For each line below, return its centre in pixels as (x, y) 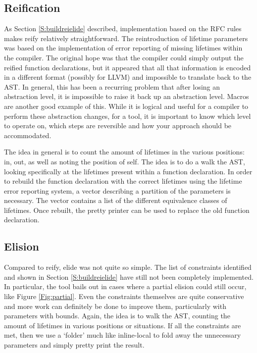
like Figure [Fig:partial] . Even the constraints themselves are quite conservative (124, 296)
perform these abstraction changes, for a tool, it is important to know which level (128, 116)
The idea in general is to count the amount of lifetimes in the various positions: (124, 152)
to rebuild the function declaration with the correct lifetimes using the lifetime (123, 181)
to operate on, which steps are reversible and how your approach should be (118, 126)
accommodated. (28, 135)
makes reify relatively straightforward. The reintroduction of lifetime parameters (126, 38)
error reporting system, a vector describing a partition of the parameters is (117, 190)
